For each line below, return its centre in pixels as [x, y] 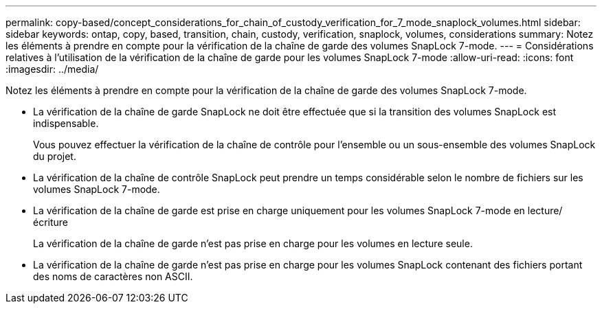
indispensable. [66, 123]
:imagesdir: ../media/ [52, 69]
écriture [51, 222]
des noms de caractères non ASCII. [113, 276]
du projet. [55, 156]
